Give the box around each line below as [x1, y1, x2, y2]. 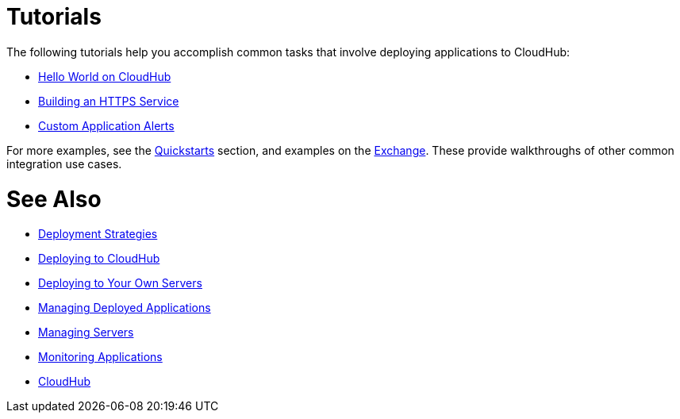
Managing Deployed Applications [38, 301, 211, 315]
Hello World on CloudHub [38, 69, 171, 83]
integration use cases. [6, 156, 122, 171]
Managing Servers [38, 325, 134, 340]
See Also [6, 185, 102, 213]
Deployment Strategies [38, 227, 158, 241]
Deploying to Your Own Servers [38, 276, 202, 290]
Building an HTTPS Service [38, 94, 179, 108]
